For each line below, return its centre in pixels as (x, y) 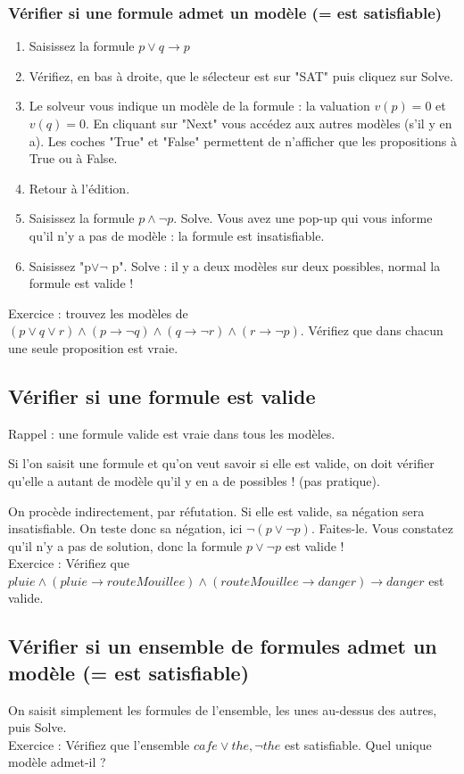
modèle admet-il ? (57, 762)
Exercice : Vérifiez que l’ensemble (99, 744)
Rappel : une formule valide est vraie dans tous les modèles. (172, 433)
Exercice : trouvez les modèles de (98, 313)
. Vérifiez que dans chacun (372, 330)
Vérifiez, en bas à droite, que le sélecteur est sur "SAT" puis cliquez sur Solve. (241, 75)
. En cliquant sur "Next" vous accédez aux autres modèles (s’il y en (269, 123)
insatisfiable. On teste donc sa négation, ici (125, 528)
